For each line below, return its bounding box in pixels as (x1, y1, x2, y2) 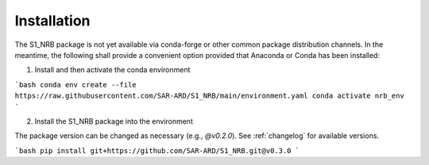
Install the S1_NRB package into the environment (34, 116, 194, 126)
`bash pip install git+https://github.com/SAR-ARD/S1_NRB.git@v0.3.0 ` (14, 146, 300, 155)
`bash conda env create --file (14, 80, 137, 89)
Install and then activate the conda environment (34, 65, 191, 75)
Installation (14, 12, 91, 29)
